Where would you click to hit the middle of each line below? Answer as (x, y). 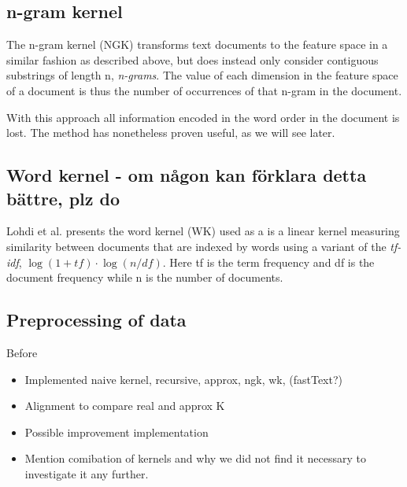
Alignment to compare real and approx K (125, 406)
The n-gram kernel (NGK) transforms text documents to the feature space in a (197, 44)
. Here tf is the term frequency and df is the (268, 262)
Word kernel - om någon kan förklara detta (187, 175)
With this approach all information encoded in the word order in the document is (203, 117)
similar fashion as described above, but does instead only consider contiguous (192, 59)
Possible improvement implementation (117, 432)
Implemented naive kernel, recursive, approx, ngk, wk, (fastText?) (183, 379)
